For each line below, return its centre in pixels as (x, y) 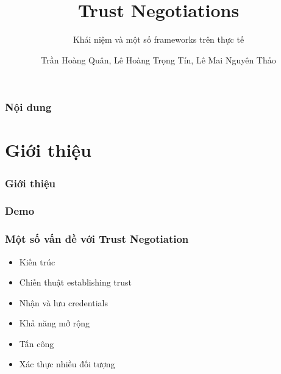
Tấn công (37, 343)
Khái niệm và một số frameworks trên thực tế (158, 39)
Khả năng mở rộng (54, 323)
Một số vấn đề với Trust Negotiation (97, 239)
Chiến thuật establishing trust (76, 282)
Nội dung (28, 107)
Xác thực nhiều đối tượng (67, 364)
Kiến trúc (37, 261)
